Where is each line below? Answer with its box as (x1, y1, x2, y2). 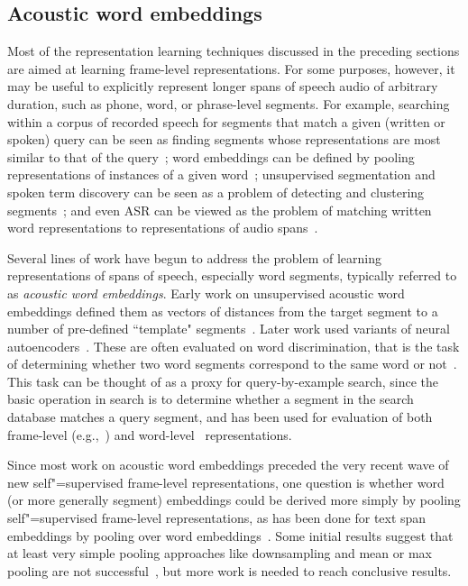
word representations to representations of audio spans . (7, 218, 318, 237)
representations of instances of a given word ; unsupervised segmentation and (7, 165, 436, 184)
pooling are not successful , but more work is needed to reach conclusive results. (7, 561, 452, 580)
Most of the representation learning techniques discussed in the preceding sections (7, 41, 460, 60)
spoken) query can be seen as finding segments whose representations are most (7, 130, 441, 149)
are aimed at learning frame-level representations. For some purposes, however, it (7, 59, 455, 78)
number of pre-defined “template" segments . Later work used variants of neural (7, 319, 450, 338)
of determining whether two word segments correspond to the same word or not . (7, 354, 457, 373)
